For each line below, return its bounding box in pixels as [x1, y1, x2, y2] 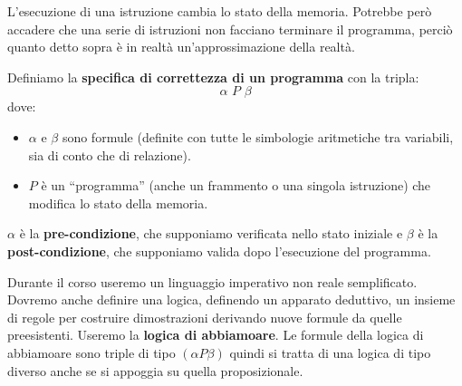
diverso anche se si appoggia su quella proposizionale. [7, 361, 303, 380]
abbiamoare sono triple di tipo [7, 343, 176, 362]
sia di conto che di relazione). [28, 145, 191, 164]
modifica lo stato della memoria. [28, 193, 208, 212]
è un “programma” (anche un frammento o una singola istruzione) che [41, 176, 431, 195]
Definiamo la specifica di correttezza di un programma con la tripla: [7, 67, 419, 86]
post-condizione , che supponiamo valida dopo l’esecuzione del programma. [7, 241, 431, 260]
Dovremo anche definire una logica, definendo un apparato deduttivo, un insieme [7, 290, 456, 309]
